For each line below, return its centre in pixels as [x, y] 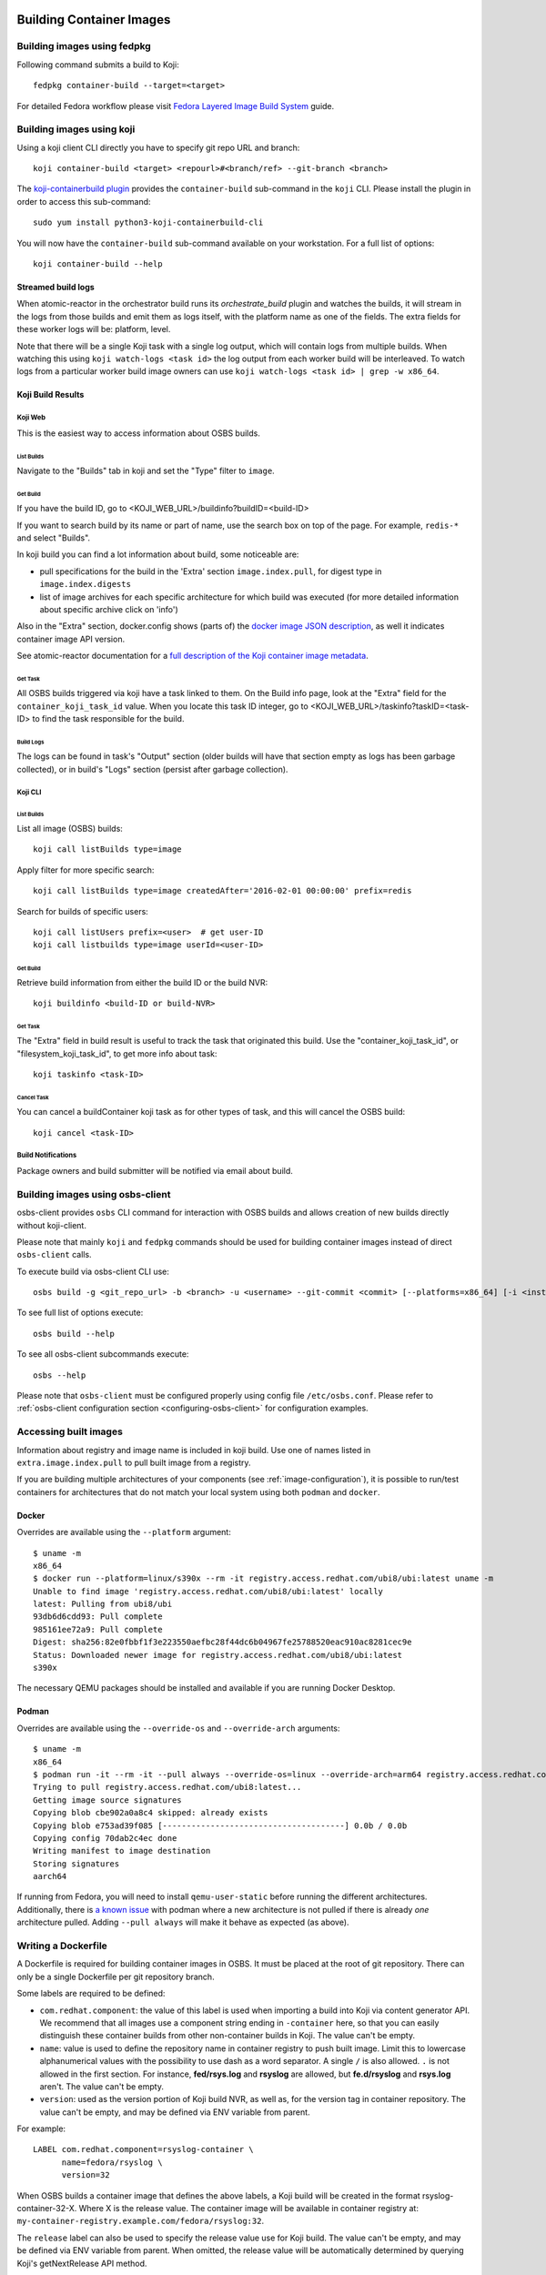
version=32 [86, 2175]
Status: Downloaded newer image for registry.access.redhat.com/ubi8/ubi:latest [218, 1655]
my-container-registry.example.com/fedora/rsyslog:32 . [140, 2221]
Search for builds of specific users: [83, 911]
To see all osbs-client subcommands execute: [103, 1354]
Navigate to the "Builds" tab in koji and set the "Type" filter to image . [146, 470]
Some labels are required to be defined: [91, 1994]
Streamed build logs [56, 288]
